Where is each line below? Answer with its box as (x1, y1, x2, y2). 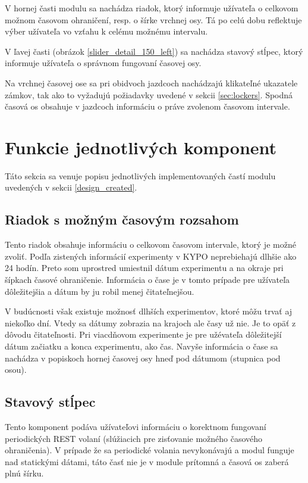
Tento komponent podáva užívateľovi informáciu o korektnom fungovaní (5, 420, 266, 432)
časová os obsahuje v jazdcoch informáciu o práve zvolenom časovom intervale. (5, 100, 290, 113)
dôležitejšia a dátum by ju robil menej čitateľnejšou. (5, 285, 194, 297)
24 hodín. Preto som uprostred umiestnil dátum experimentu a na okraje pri (5, 261, 284, 274)
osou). (5, 363, 27, 376)
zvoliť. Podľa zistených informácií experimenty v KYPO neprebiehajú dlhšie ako (5, 250, 297, 262)
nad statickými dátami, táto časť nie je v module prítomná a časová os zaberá (5, 455, 289, 468)
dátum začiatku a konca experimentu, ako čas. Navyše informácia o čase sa (5, 340, 278, 353)
